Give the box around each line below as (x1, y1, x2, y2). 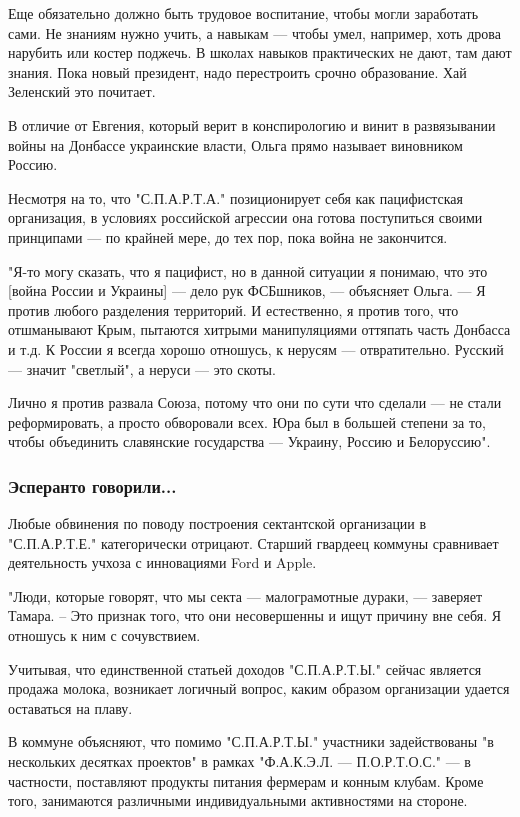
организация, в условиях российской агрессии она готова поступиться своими (8, 207, 483, 228)
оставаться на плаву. (8, 697, 133, 718)
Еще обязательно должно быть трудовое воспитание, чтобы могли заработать (8, 3, 479, 23)
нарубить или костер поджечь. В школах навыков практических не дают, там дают (8, 42, 512, 63)
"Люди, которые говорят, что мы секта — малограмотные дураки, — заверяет (8, 585, 483, 606)
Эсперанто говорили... (8, 473, 177, 498)
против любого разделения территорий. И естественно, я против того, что (8, 299, 459, 320)
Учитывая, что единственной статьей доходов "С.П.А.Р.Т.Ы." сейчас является (8, 658, 482, 679)
